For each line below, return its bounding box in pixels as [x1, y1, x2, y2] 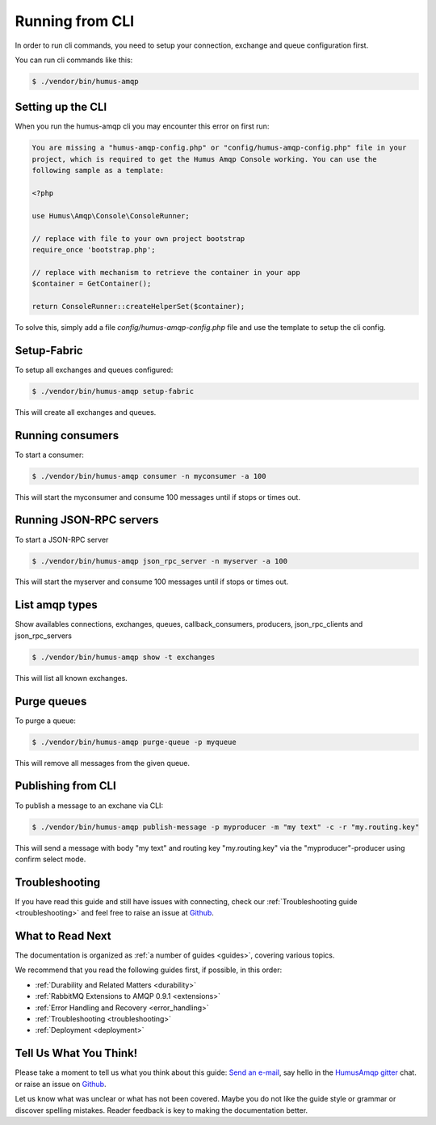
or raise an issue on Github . [15, 1079, 107, 1089]
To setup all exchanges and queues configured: [15, 365, 174, 374]
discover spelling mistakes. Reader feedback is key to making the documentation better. [15, 1105, 308, 1115]
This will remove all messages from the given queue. [15, 758, 190, 768]
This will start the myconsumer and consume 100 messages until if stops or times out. [15, 492, 300, 501]
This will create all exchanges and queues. [15, 407, 157, 417]
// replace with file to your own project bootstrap [31, 234, 245, 243]
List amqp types [15, 598, 99, 612]
